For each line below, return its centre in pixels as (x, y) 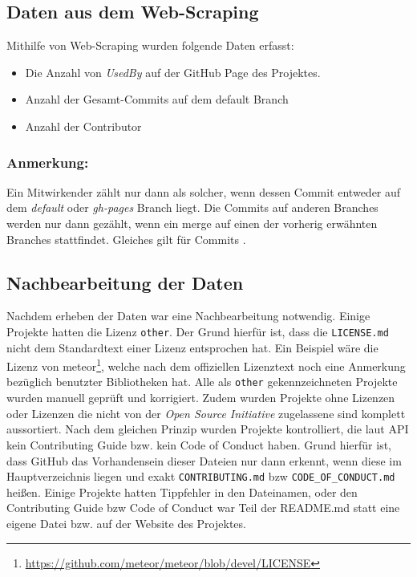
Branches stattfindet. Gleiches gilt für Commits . (126, 239)
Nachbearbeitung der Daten (125, 282)
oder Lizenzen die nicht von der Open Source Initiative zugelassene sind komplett (206, 413)
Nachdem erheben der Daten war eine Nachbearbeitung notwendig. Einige (188, 316)
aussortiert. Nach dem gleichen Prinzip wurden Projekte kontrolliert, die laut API (208, 429)
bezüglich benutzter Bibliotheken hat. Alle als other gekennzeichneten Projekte (202, 382)
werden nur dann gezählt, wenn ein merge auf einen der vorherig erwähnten (192, 223)
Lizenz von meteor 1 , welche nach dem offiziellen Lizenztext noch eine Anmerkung (206, 365)
